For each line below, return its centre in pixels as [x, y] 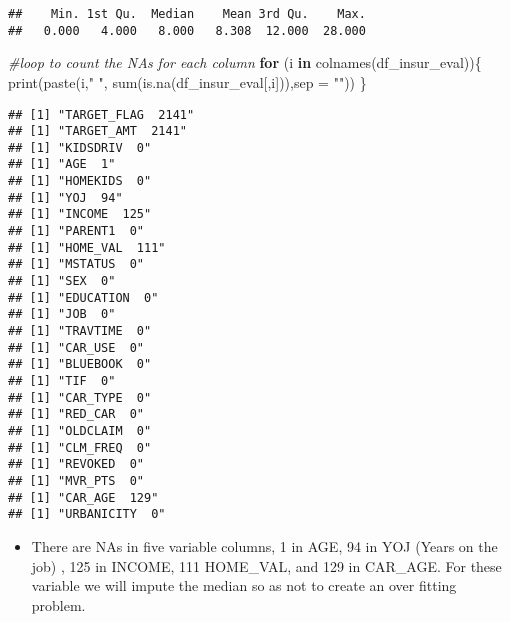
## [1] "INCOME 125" [80, 214]
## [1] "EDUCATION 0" [83, 297]
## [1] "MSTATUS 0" [76, 264]
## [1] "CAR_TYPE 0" [80, 397]
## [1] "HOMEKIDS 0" [80, 181]
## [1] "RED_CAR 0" [76, 414]
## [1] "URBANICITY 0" [87, 514]
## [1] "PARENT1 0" [76, 231]
